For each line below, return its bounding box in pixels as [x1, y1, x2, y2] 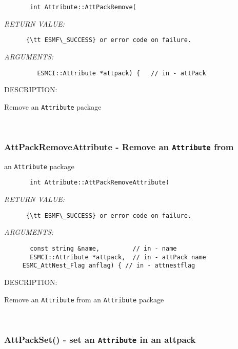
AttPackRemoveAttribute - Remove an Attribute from [4, 140, 234, 153]
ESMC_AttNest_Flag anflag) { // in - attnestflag [22, 262, 195, 270]
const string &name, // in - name [30, 244, 177, 252]
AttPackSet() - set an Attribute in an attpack [4, 333, 196, 345]
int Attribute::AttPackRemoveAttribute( [30, 179, 170, 187]
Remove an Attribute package [4, 101, 102, 112]
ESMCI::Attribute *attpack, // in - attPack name [30, 253, 206, 261]
